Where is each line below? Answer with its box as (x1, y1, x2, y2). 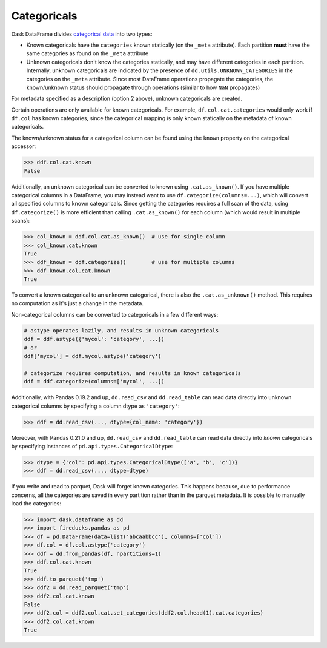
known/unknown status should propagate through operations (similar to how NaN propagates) (26, 84, 260, 91)
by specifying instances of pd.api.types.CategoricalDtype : (11, 442, 173, 450)
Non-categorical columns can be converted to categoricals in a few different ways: (11, 311, 219, 318)
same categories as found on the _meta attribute (26, 50, 148, 57)
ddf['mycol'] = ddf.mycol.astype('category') (24, 353, 162, 360)
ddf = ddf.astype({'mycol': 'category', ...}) (24, 336, 165, 343)
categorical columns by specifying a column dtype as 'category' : (11, 402, 180, 410)
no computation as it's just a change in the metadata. (11, 300, 144, 307)
